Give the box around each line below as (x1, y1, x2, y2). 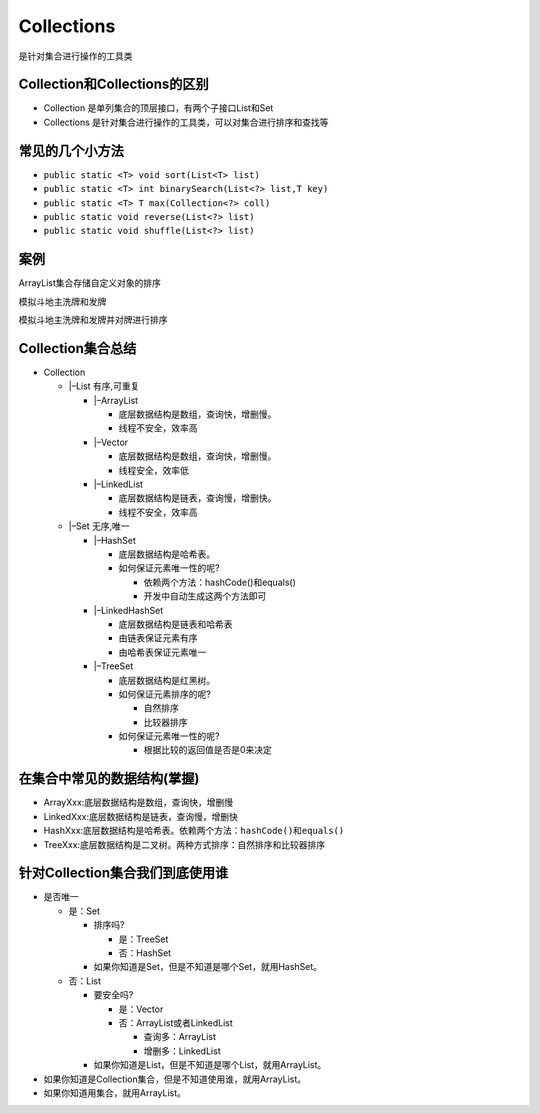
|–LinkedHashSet (93, 604, 164, 616)
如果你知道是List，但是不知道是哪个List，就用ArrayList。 (93, 1059, 327, 1071)
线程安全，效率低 (118, 464, 189, 476)
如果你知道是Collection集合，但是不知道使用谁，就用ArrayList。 (43, 1073, 307, 1085)
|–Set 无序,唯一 (68, 520, 130, 532)
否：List (68, 975, 102, 987)
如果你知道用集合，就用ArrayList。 (43, 1086, 187, 1099)
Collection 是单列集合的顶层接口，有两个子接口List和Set (43, 102, 274, 114)
